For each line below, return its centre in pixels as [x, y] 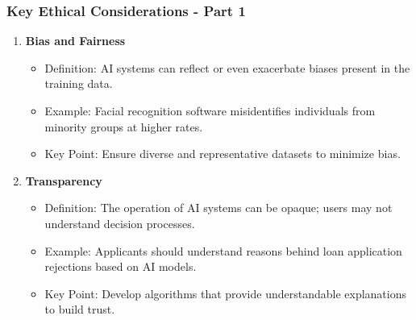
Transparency [64, 180]
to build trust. [80, 309]
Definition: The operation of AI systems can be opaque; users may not [218, 208]
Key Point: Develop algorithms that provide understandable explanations [225, 293]
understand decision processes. [120, 223]
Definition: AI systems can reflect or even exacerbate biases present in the [227, 67]
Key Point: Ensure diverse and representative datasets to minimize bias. [223, 154]
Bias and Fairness [75, 41]
